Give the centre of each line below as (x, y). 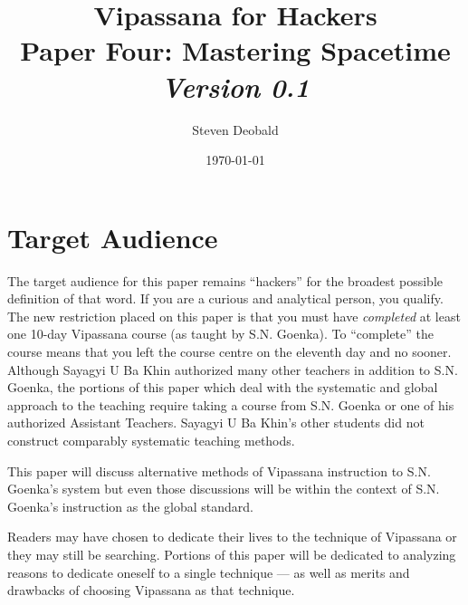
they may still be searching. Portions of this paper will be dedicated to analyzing (232, 554)
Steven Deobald (235, 129)
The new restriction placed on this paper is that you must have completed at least (234, 316)
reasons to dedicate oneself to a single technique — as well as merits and (209, 572)
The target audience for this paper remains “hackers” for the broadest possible (225, 280)
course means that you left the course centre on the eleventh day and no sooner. (229, 351)
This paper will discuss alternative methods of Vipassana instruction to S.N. (219, 471)
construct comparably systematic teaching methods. (151, 440)
